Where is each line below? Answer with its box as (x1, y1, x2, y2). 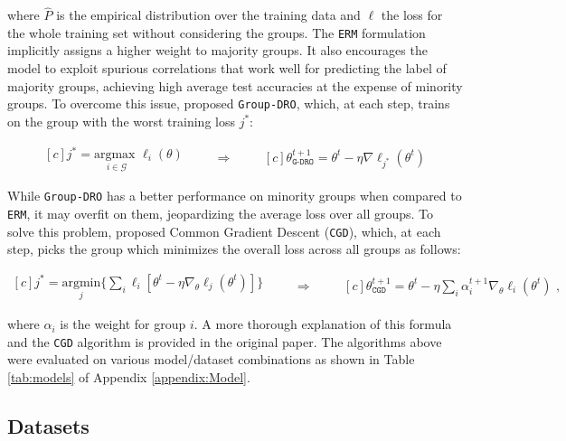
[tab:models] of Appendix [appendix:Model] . (7, 367, 250, 386)
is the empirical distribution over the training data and (56, 5, 361, 24)
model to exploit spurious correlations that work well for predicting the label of (7, 59, 447, 78)
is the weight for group (60, 314, 186, 333)
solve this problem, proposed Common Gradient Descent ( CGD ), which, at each (7, 221, 441, 240)
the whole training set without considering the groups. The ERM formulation (7, 23, 426, 42)
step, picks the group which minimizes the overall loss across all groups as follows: (7, 239, 461, 258)
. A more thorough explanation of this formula (193, 314, 452, 333)
